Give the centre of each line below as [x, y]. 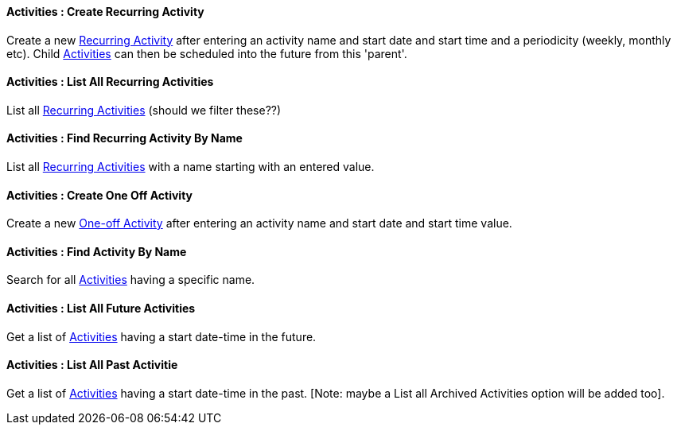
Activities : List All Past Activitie [92, 365]
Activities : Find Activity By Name [97, 251]
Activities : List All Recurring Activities [110, 82]
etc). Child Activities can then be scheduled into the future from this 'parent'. [207, 53]
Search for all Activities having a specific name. [131, 280]
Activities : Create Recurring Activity [105, 12]
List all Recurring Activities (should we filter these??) [144, 110]
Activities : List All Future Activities [101, 309]
